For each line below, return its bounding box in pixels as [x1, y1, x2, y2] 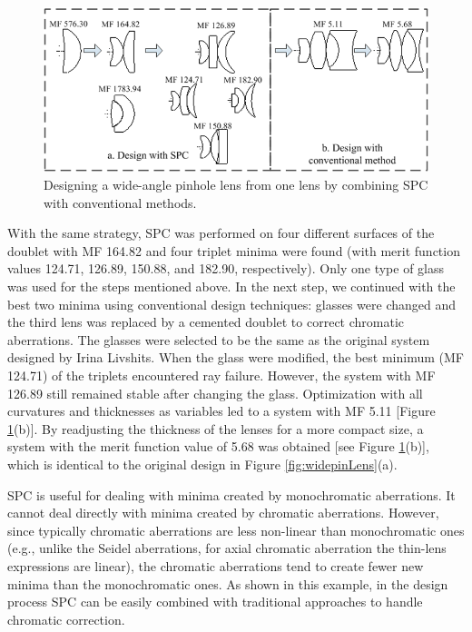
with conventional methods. [44, 193, 197, 212]
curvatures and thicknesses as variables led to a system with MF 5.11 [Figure [7, 401, 436, 420]
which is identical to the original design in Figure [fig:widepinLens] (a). [7, 454, 398, 473]
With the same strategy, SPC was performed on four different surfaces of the [7, 223, 435, 242]
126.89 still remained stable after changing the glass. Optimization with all [7, 383, 423, 402]
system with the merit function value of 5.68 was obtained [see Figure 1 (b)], [7, 437, 429, 456]
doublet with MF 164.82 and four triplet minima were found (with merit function [7, 241, 460, 260]
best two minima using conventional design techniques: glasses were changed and [7, 294, 457, 313]
